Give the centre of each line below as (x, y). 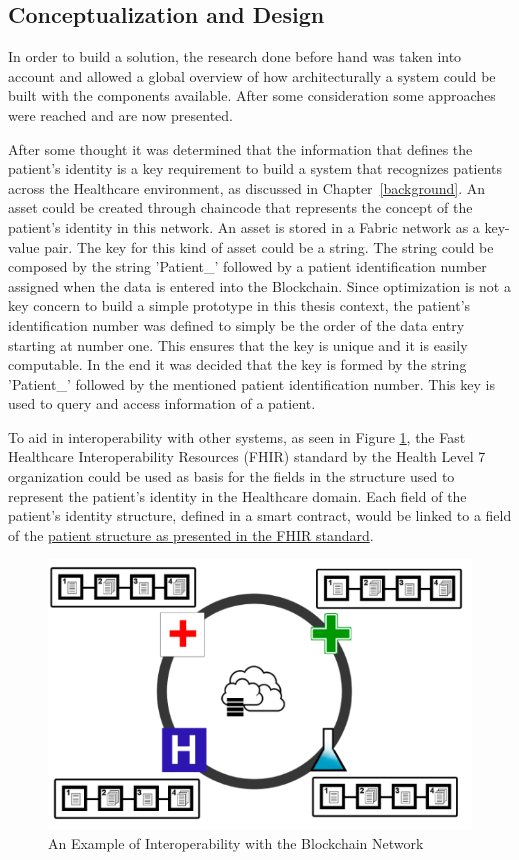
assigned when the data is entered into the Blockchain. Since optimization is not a (259, 285)
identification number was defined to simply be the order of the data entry (236, 324)
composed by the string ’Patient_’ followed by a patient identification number (247, 266)
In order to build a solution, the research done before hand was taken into (235, 56)
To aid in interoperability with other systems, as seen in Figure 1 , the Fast (237, 436)
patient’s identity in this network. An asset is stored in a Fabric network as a (244, 226)
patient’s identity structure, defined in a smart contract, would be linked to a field (260, 515)
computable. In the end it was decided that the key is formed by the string (237, 364)
